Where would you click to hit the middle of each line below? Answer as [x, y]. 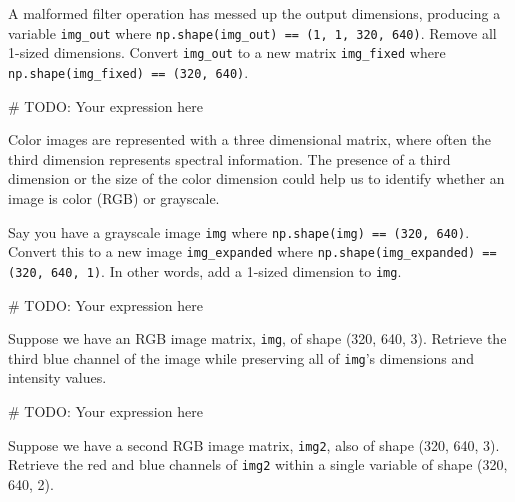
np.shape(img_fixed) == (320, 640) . [128, 71]
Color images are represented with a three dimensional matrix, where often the [250, 139]
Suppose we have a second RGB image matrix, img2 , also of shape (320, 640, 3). [254, 444]
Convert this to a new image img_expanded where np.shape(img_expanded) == [252, 251]
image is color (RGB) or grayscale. [114, 197]
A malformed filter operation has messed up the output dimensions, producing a [254, 13]
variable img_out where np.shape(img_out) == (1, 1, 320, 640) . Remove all [252, 32]
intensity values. [57, 377]
